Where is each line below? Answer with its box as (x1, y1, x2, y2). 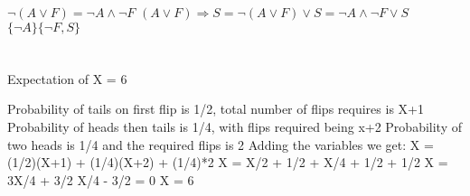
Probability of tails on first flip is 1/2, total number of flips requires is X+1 (7, 99, 424, 118)
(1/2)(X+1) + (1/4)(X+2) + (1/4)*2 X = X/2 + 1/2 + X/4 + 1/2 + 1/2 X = (7, 153, 448, 172)
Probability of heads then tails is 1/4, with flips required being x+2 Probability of (7, 117, 462, 135)
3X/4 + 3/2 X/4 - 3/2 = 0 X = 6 (7, 170, 194, 189)
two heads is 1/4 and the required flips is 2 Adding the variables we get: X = (7, 135, 434, 154)
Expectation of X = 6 (7, 69, 127, 88)
